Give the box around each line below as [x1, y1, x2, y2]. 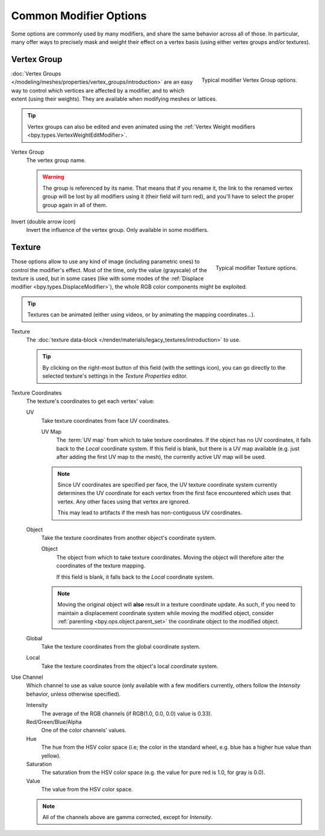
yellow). [41, 752, 61, 759]
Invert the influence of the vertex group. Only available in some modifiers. [26, 226, 209, 234]
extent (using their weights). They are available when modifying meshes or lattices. [11, 95, 217, 102]
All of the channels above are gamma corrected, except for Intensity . [42, 813, 213, 820]
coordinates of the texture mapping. [56, 562, 146, 569]
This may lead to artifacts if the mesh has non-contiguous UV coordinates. [57, 509, 243, 516]
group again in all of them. [42, 201, 108, 208]
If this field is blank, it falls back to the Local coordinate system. [56, 573, 214, 581]
